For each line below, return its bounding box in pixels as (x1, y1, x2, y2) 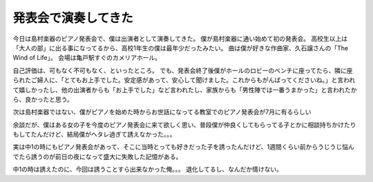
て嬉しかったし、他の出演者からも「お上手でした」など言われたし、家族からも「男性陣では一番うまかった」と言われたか (12, 85, 357, 94)
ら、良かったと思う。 (12, 95, 74, 103)
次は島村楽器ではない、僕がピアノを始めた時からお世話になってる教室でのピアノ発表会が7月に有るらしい (12, 108, 312, 117)
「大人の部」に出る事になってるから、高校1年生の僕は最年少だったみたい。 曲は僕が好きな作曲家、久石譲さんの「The (12, 43, 349, 52)
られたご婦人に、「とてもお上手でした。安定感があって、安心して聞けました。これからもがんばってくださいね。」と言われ (12, 76, 356, 84)
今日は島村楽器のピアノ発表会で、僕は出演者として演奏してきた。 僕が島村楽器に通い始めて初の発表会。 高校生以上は (12, 34, 348, 43)
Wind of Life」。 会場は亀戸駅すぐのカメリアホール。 (12, 54, 162, 62)
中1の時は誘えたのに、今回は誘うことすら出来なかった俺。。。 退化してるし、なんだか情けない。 (12, 165, 283, 174)
